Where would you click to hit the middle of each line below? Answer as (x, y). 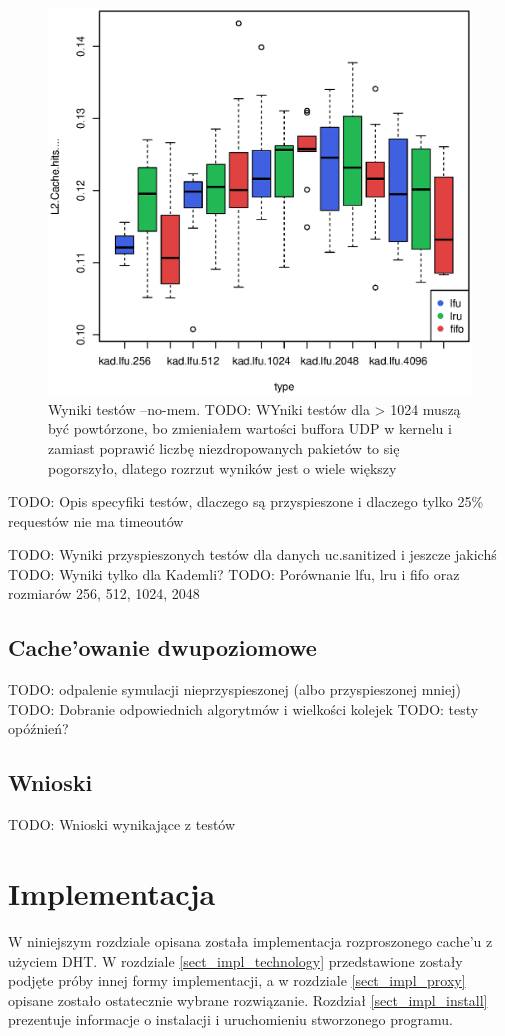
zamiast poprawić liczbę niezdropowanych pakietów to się (224, 447)
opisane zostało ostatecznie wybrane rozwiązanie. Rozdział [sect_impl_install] (248, 999)
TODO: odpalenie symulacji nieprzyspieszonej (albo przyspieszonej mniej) (234, 689)
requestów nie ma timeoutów (96, 520)
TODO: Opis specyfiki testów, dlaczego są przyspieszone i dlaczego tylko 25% (246, 501)
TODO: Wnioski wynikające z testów (122, 824)
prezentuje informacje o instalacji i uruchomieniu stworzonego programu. (230, 1019)
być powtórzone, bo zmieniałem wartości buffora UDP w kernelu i (250, 428)
